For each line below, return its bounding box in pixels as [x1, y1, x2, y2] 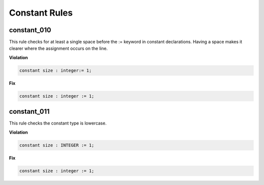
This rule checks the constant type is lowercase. [9, 120, 107, 126]
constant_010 [9, 26, 51, 34]
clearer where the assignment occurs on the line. [9, 45, 108, 51]
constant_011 [9, 107, 50, 116]
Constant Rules [9, 7, 73, 18]
